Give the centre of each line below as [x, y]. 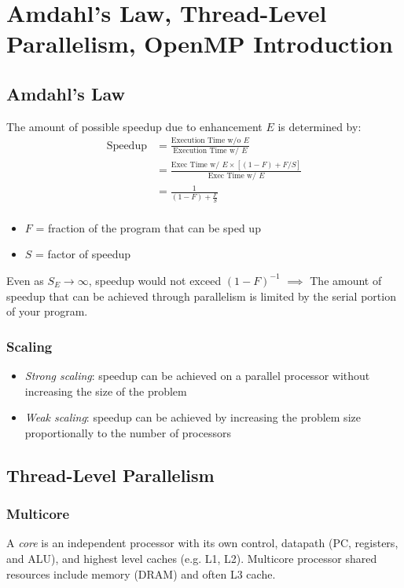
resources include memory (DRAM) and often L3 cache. [141, 573]
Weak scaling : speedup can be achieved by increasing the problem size [193, 417]
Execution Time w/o [206, 141]
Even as [25, 280]
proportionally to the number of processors [128, 432]
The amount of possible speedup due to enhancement [134, 126]
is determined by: [320, 126]
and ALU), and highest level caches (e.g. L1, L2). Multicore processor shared [192, 558]
